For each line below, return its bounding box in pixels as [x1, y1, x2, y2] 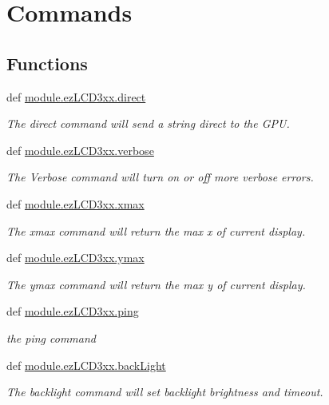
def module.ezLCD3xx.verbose [6, 141, 154, 158]
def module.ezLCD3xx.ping [6, 303, 139, 320]
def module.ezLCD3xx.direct [6, 88, 146, 105]
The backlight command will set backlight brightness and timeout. [6, 383, 323, 400]
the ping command [6, 329, 96, 346]
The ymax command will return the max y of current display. [6, 276, 306, 292]
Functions [6, 50, 88, 75]
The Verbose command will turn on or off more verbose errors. [6, 169, 314, 185]
